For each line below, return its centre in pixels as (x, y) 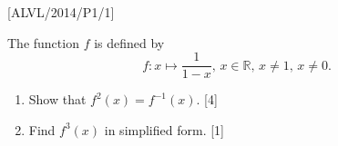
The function (43, 42)
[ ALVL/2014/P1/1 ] (61, 12)
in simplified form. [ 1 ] (164, 129)
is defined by (129, 42)
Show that (57, 99)
